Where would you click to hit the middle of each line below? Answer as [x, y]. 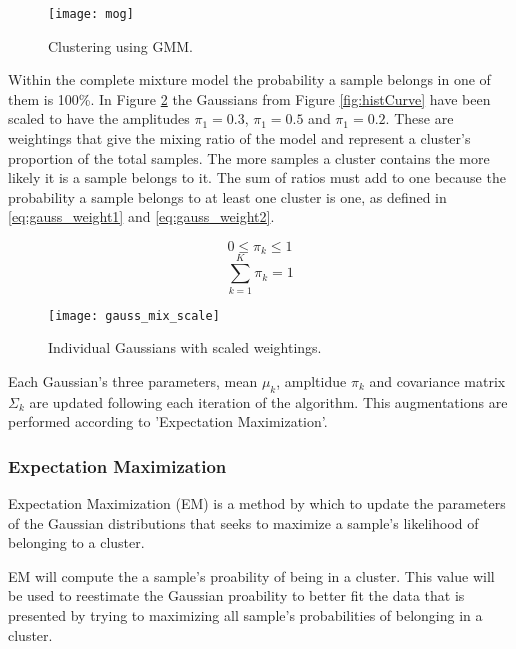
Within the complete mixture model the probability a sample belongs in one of [249, 79]
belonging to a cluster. [76, 542]
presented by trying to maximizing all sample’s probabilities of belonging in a [245, 615]
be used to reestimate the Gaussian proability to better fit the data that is [236, 595]
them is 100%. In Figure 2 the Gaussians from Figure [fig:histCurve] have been [249, 98]
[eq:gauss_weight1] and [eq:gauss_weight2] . [141, 216]
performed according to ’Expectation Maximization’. [168, 421]
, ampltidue [311, 380]
